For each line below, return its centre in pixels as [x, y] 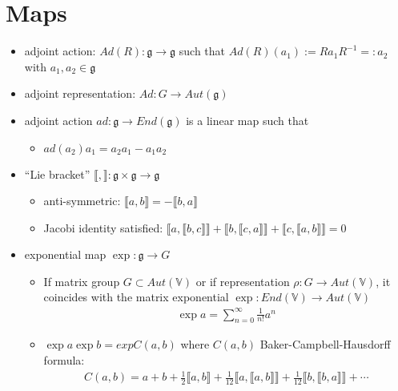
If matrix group [82, 281]
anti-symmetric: [82, 201]
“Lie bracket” [57, 173]
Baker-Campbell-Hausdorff [325, 344]
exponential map [65, 254]
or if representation [243, 281]
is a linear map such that [247, 120]
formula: [64, 360]
